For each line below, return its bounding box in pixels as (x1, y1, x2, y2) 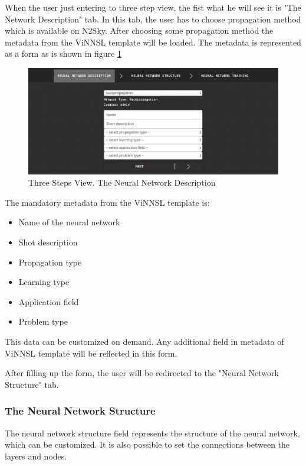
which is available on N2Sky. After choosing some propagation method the (5, 24, 274, 37)
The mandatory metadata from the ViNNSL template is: (5, 196, 210, 208)
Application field (18, 295, 79, 308)
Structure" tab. (5, 378, 59, 390)
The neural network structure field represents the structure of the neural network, (5, 426, 300, 439)
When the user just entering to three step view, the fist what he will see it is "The (5, 1, 301, 13)
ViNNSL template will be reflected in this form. (5, 347, 177, 359)
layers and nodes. (5, 449, 67, 462)
